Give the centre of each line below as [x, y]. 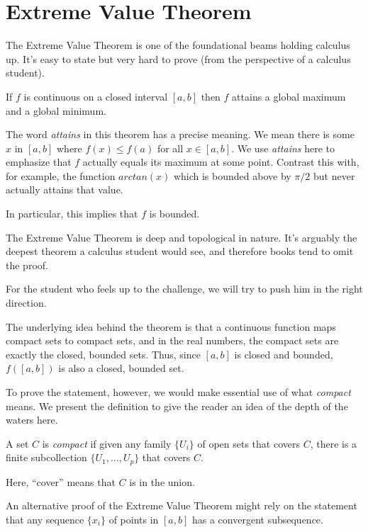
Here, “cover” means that [61, 481]
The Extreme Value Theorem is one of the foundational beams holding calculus [178, 45]
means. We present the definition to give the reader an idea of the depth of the [177, 406]
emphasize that [39, 162]
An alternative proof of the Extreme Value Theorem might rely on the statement [182, 505]
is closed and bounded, [284, 354]
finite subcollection [46, 457]
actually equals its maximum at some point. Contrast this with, [221, 162]
